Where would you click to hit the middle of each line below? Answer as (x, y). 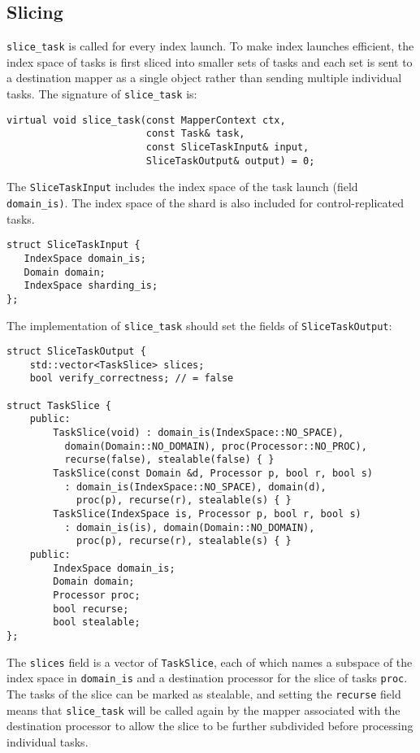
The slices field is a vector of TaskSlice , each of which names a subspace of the (210, 662)
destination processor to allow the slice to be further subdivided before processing (210, 726)
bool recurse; (91, 609)
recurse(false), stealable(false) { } (169, 460)
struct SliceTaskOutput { (76, 352)
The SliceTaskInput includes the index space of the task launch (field (182, 187)
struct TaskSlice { (59, 405)
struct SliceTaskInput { (74, 245)
